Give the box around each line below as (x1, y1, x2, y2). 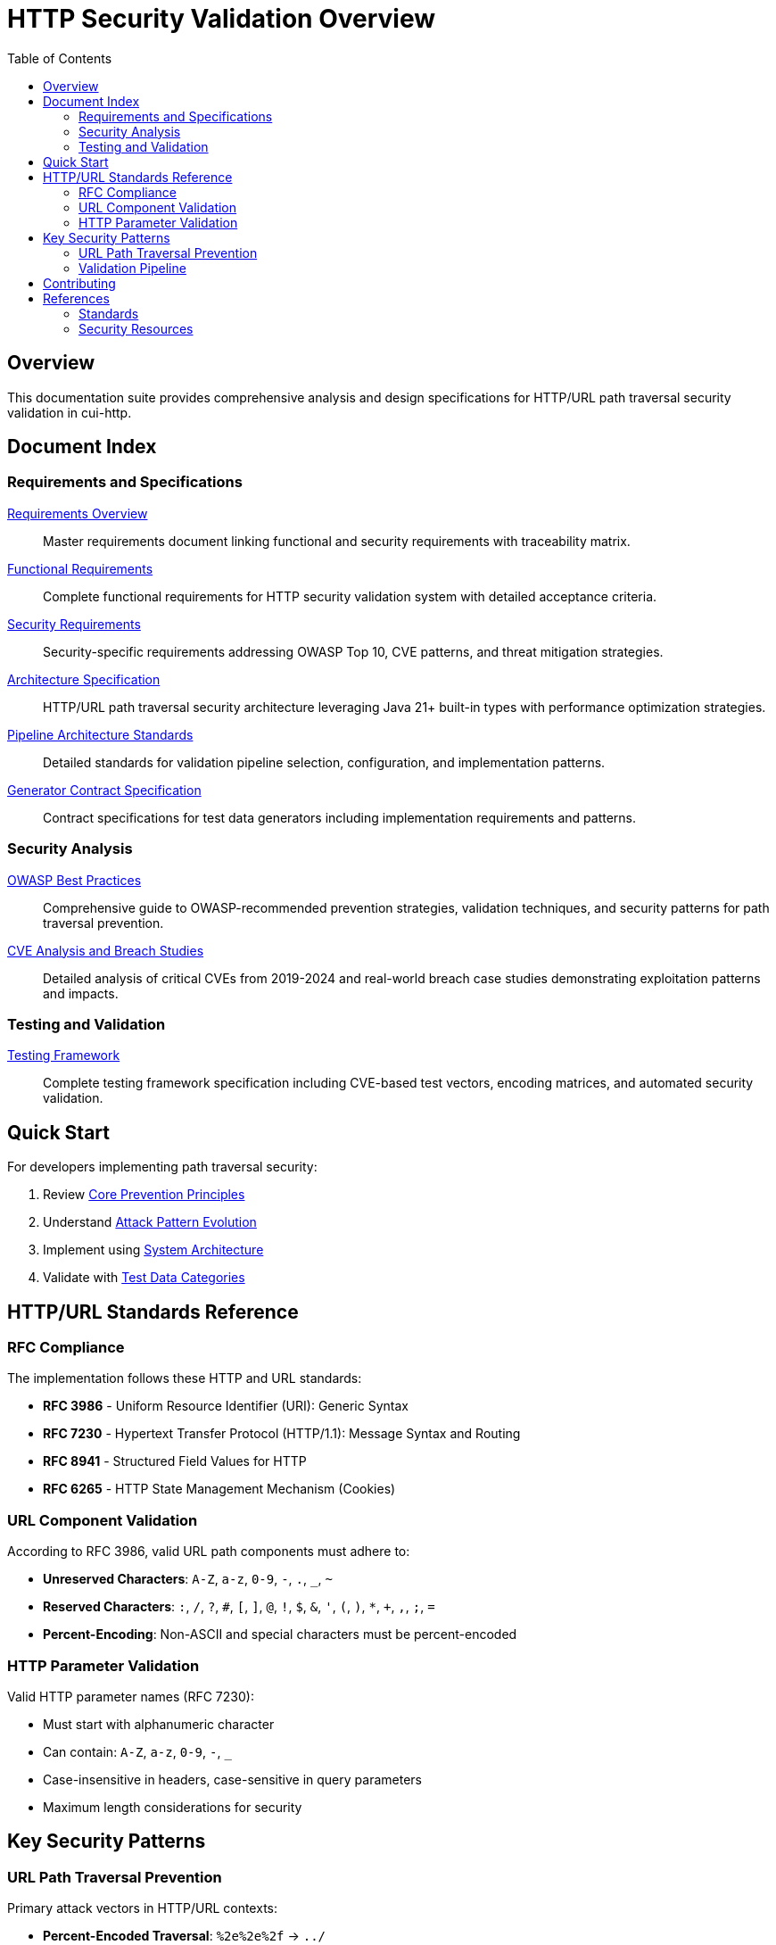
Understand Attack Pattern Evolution (43, 1214, 257, 1230)
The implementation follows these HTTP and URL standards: (7, 1370, 362, 1386)
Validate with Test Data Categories (43, 1270, 245, 1286)
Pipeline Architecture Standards (7, 726, 194, 742)
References (43, 290, 110, 306)
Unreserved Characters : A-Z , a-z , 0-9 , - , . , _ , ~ (43, 1571, 333, 1587)
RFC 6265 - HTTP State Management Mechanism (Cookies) (43, 1481, 396, 1497)
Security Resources (78, 320, 194, 336)
